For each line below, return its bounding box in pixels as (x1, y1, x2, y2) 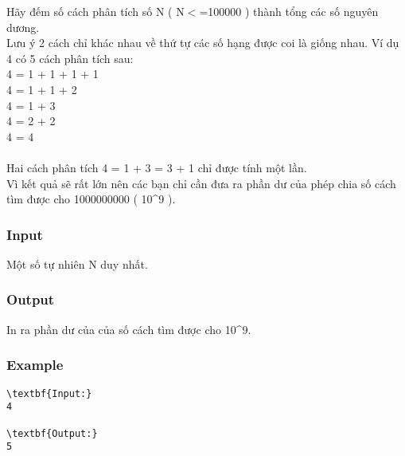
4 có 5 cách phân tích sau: (6, 49, 134, 66)
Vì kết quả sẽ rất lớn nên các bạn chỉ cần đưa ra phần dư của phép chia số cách (6, 175, 396, 191)
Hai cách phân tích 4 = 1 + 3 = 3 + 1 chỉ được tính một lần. (6, 159, 307, 175)
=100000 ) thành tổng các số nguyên (199, 3, 379, 19)
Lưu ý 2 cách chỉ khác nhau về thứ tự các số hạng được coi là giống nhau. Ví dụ (6, 34, 399, 51)
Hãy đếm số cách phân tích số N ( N (6, 3, 185, 19)
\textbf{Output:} (6, 427, 98, 439)
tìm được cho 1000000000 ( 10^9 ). (6, 191, 176, 207)
